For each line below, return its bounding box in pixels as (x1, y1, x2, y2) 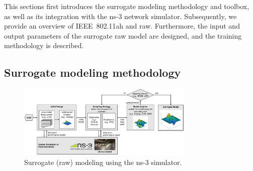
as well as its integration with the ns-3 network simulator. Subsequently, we (4, 11, 237, 21)
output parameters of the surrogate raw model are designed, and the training (4, 30, 242, 41)
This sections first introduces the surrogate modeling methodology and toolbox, (4, 1, 249, 11)
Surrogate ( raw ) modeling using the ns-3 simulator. (24, 157, 182, 167)
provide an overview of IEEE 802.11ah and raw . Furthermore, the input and (4, 21, 240, 31)
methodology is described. (4, 40, 84, 51)
